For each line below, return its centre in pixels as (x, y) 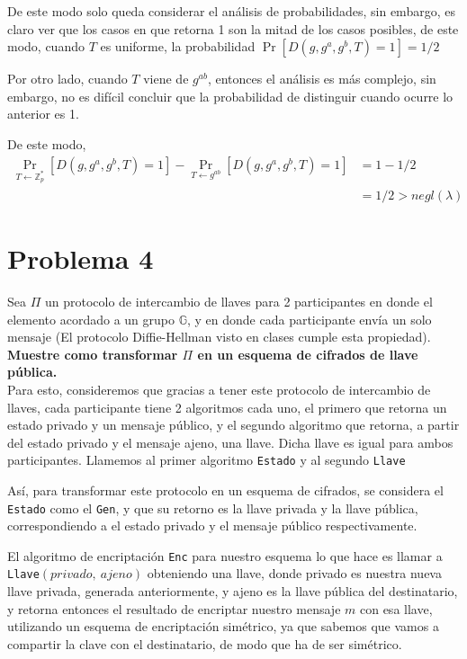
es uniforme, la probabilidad (178, 46)
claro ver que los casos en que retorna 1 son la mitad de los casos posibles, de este (233, 28)
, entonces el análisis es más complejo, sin (322, 79)
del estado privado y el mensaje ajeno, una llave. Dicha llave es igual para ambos (230, 442)
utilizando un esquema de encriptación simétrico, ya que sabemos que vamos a (223, 626)
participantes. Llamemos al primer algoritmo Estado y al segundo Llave (207, 460)
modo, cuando (46, 46)
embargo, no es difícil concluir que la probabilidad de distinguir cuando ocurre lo (230, 96)
